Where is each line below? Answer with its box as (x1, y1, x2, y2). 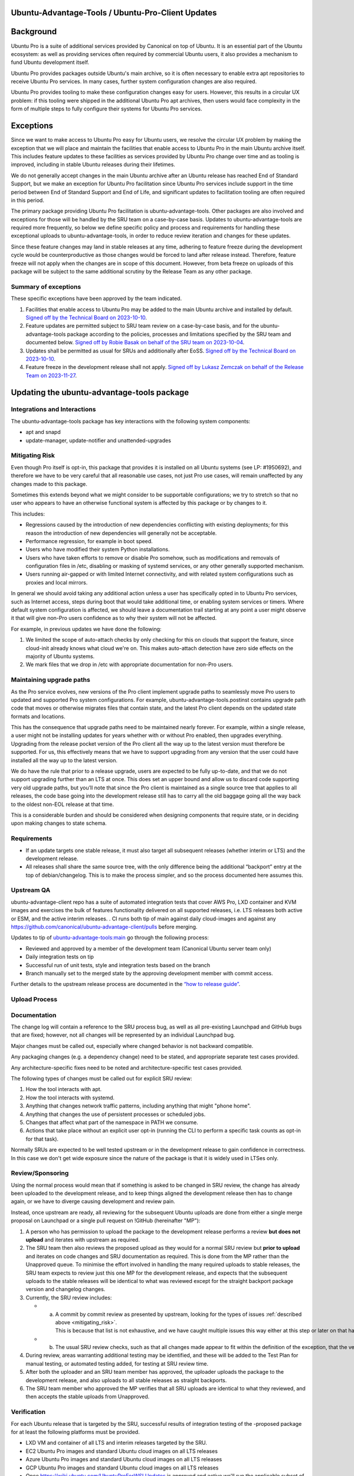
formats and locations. (11, 713, 66, 720)
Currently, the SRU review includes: (25, 1294, 112, 1301)
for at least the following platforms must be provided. (11, 1428, 140, 1435)
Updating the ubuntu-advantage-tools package (11, 387, 189, 397)
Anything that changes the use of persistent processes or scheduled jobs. (25, 1111, 206, 1118)
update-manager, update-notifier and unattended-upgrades (25, 437, 171, 444)
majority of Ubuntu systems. (25, 652, 95, 659)
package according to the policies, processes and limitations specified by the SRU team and (67, 331, 291, 338)
